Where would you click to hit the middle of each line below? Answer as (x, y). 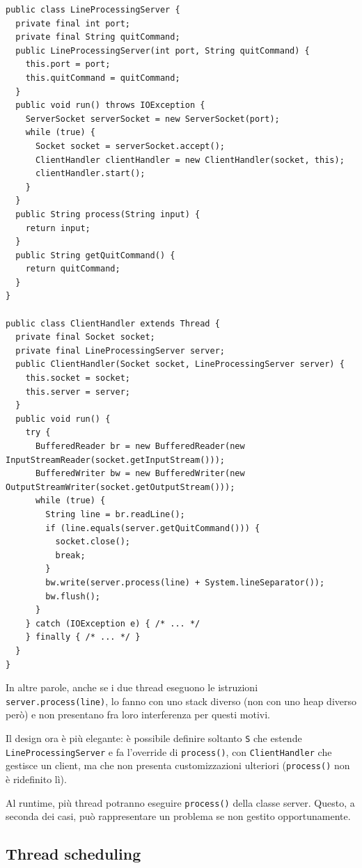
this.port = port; (68, 64)
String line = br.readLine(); (115, 514)
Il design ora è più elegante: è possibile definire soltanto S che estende (154, 737)
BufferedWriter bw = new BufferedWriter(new (140, 474)
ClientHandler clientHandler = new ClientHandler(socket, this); (190, 160)
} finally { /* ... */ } (83, 637)
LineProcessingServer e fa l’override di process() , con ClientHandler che (169, 751)
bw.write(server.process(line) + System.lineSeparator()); (185, 582)
